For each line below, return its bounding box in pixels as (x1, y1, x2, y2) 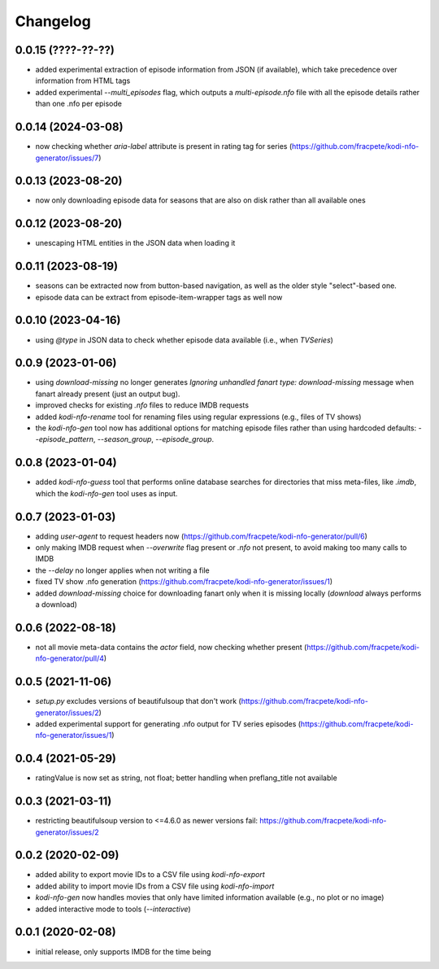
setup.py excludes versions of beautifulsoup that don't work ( (35, 696, 241, 706)
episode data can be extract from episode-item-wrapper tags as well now (35, 292, 283, 302)
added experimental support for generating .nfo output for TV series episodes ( (35, 718, 301, 728)
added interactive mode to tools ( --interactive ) (35, 904, 191, 914)
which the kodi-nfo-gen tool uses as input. (35, 488, 178, 498)
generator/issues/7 (35, 153, 99, 163)
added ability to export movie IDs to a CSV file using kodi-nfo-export (35, 870, 266, 880)
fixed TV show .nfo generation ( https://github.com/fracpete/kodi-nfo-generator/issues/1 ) (35, 577, 333, 587)
